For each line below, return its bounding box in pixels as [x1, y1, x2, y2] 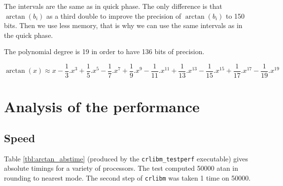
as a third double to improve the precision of [46, 10, 181, 21]
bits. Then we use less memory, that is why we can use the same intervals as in [4, 20, 243, 31]
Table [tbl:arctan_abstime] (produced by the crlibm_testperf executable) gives [4, 153, 248, 163]
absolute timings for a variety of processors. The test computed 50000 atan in [4, 163, 239, 173]
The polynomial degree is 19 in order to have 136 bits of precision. [4, 46, 205, 57]
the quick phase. [4, 30, 53, 40]
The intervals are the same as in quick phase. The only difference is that [4, 1, 222, 11]
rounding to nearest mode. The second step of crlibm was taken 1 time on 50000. [4, 172, 251, 183]
